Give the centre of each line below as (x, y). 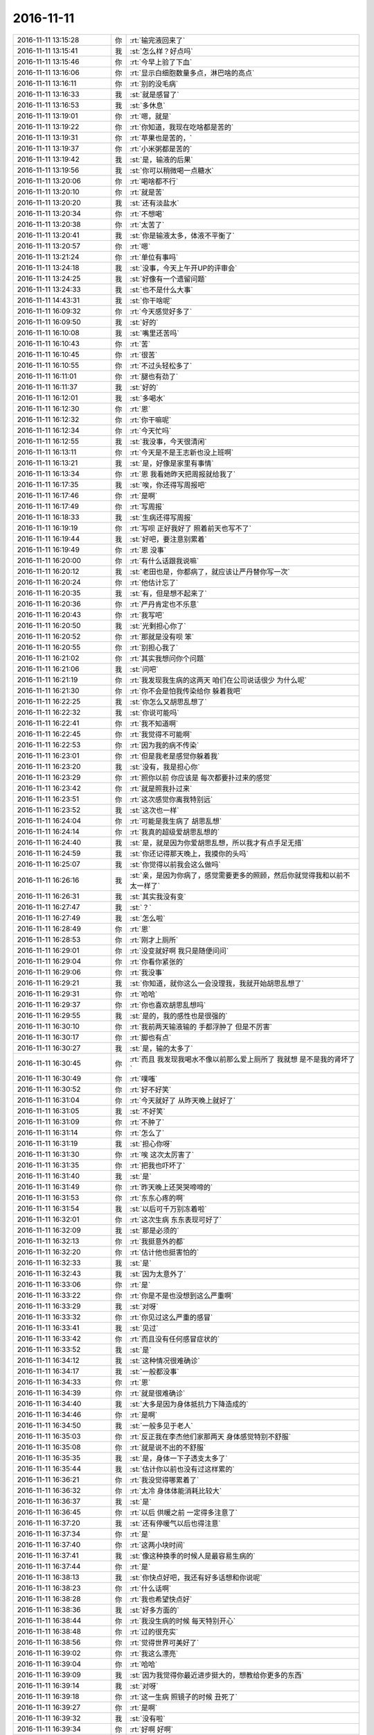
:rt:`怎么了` (147, 1133)
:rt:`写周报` (147, 507)
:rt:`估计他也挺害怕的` (164, 1252)
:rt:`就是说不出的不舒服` (168, 1447)
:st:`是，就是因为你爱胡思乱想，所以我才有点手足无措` (217, 843)
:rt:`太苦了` (147, 224)
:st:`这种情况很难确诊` (165, 1360)
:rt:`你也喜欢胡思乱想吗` (168, 1005)
